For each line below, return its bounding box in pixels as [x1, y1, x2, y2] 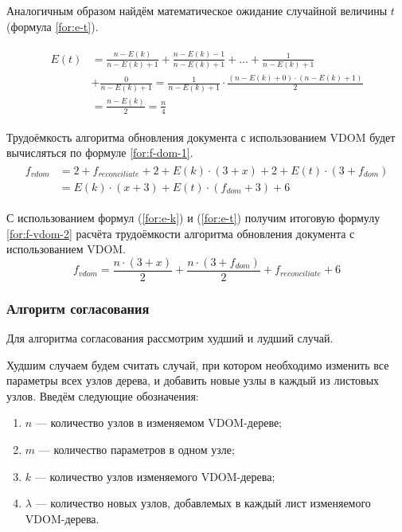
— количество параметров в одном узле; [38, 441, 235, 458]
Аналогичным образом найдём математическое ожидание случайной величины [6, 2, 388, 18]
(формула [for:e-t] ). [6, 18, 99, 34]
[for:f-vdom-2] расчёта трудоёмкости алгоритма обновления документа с [6, 225, 355, 241]
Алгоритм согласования [6, 298, 150, 318]
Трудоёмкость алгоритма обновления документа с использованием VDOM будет [6, 128, 396, 145]
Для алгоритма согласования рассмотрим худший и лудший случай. [6, 330, 334, 346]
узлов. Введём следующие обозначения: [6, 387, 199, 404]
